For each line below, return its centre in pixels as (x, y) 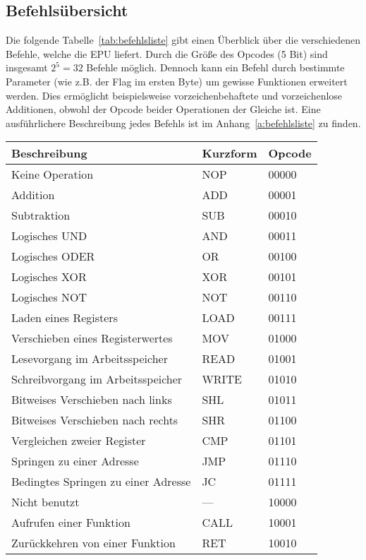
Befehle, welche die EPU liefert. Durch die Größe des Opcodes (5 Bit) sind (167, 53)
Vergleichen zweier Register (79, 441)
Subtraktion (41, 215)
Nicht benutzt (45, 502)
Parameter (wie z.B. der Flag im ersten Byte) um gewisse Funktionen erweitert (177, 81)
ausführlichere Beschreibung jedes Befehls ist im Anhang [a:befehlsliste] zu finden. (183, 123)
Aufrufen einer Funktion (71, 523)
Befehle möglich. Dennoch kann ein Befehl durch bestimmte (215, 67)
